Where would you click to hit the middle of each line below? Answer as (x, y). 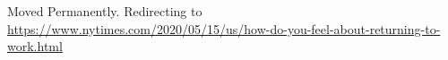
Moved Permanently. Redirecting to (105, 11)
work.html (35, 46)
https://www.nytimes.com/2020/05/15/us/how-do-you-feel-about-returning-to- (224, 28)
